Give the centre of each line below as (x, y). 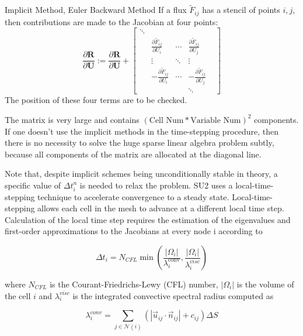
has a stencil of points (241, 10)
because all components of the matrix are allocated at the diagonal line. (133, 154)
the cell (18, 295)
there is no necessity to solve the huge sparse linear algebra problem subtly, (140, 143)
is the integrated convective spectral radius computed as (173, 295)
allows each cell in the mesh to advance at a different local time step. (161, 208)
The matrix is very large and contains (72, 119)
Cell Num (166, 120)
